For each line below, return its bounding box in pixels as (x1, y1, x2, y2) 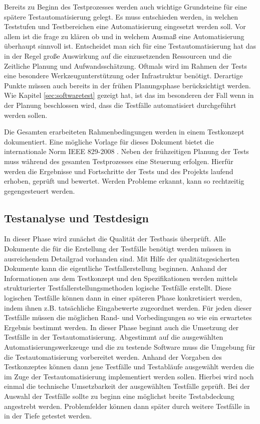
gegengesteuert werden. (4, 185, 75, 196)
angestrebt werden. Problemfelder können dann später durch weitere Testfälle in (4, 400, 250, 411)
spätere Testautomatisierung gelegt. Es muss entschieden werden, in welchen (4, 11, 238, 22)
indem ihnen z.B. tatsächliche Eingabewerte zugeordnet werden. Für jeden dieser (4, 302, 252, 313)
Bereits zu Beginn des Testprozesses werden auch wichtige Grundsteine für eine (4, 2, 247, 12)
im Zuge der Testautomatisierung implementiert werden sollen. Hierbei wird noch (4, 371, 254, 381)
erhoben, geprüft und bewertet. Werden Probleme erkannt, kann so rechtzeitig (4, 176, 244, 186)
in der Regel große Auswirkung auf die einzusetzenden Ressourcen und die (4, 50, 232, 61)
